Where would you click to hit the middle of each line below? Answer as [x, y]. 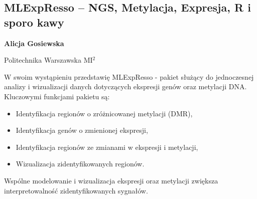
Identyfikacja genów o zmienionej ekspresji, [82, 130]
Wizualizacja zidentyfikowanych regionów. [80, 164]
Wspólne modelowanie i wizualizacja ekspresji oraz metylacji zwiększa [111, 180]
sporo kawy [34, 22]
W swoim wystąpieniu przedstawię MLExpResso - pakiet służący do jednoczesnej [129, 76]
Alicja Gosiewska [34, 43]
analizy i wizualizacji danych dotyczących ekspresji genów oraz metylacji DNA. [125, 86]
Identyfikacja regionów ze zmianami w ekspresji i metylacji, [107, 147]
